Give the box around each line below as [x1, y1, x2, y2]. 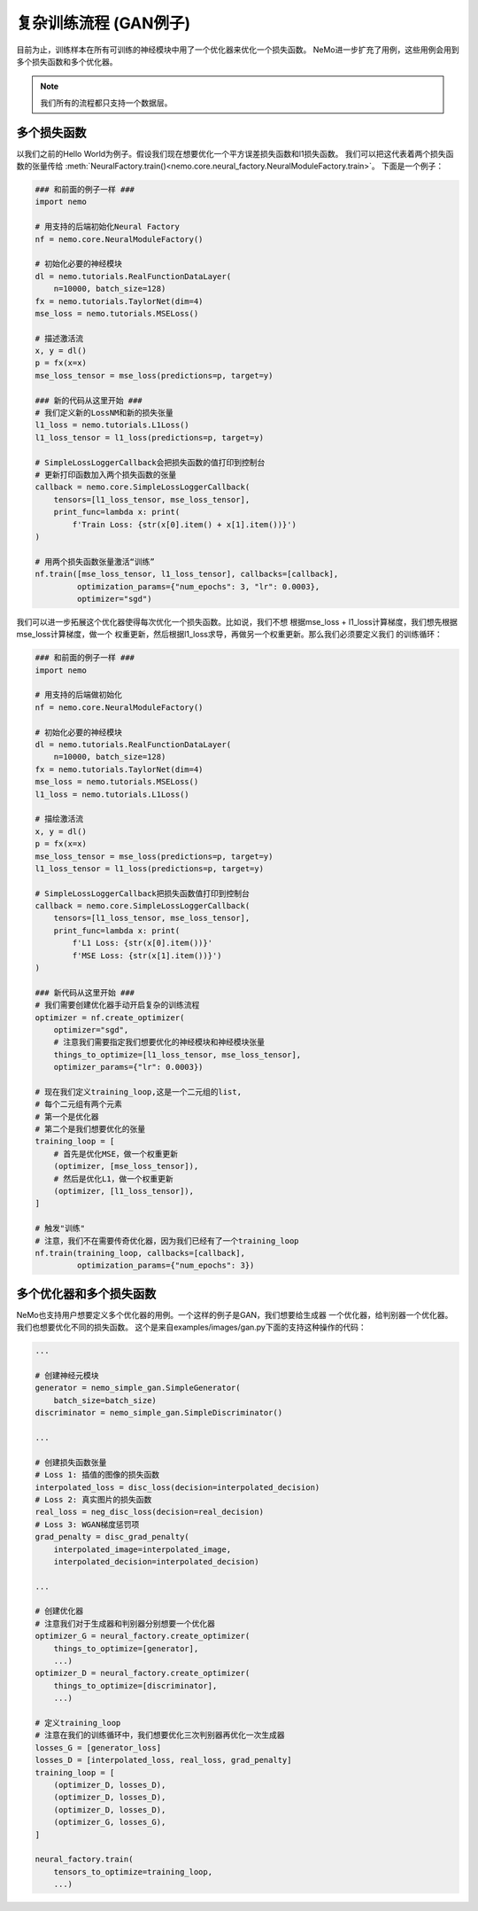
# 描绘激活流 [35, 814, 84, 824]
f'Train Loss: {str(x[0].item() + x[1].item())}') [72, 519, 297, 529]
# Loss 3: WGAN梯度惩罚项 [35, 1519, 140, 1529]
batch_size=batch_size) [53, 1395, 157, 1405]
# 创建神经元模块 [35, 1370, 99, 1381]
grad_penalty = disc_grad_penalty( [35, 1532, 189, 1542]
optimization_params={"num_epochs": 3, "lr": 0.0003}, [76, 581, 320, 591]
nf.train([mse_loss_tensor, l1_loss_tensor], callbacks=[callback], [35, 569, 339, 580]
